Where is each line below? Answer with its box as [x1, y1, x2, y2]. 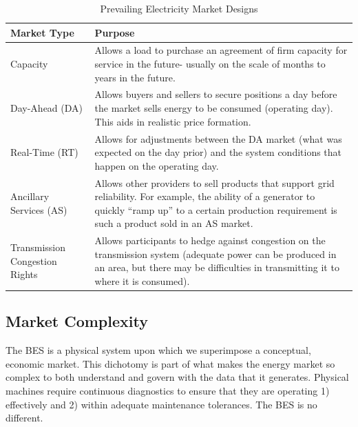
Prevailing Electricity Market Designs [100, 1, 258, 15]
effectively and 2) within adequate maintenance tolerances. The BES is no [6, 397, 317, 411]
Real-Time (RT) [10, 145, 78, 159]
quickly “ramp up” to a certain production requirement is [94, 202, 337, 217]
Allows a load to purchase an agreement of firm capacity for [94, 43, 348, 57]
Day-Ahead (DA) [10, 101, 83, 115]
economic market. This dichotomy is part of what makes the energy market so [6, 356, 335, 370]
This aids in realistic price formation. [94, 114, 251, 128]
